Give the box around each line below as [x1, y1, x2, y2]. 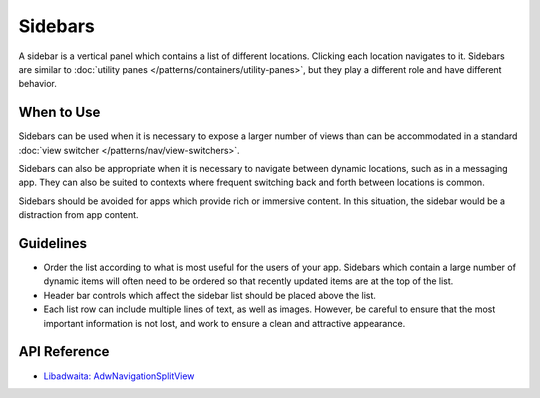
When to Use [18, 104, 101, 121]
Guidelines [18, 235, 87, 252]
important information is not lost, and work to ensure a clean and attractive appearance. [43, 317, 406, 329]
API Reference [18, 343, 110, 360]
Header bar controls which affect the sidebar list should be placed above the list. [43, 289, 377, 301]
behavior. [18, 78, 57, 90]
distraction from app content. [18, 209, 139, 221]
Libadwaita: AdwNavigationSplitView [43, 370, 195, 382]
